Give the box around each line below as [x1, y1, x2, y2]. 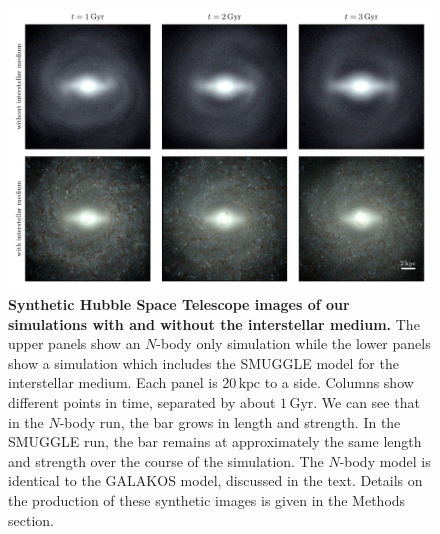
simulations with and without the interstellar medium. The [8, 313, 420, 334]
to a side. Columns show [264, 372, 414, 393]
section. [8, 509, 54, 530]
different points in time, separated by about [8, 391, 276, 412]
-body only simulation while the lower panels [156, 333, 431, 354]
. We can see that [313, 391, 420, 412]
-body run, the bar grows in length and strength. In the [59, 411, 401, 432]
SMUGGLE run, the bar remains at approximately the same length [8, 431, 422, 452]
